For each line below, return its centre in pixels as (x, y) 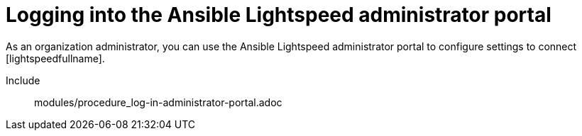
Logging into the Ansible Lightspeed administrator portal (279, 15)
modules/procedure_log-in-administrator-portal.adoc (158, 102)
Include (23, 80)
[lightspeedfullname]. (55, 58)
